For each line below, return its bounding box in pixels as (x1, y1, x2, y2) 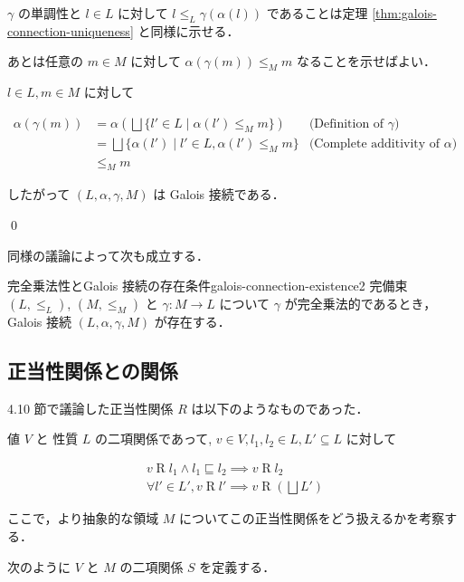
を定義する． (199, 557, 276, 576)
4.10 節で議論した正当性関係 (7, 398, 174, 417)
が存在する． (154, 311, 231, 330)
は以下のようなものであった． (191, 398, 369, 417)
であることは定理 (266, 4, 368, 22)
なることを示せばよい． (296, 52, 436, 71)
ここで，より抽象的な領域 (7, 509, 159, 528)
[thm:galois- (372, 4, 437, 22)
